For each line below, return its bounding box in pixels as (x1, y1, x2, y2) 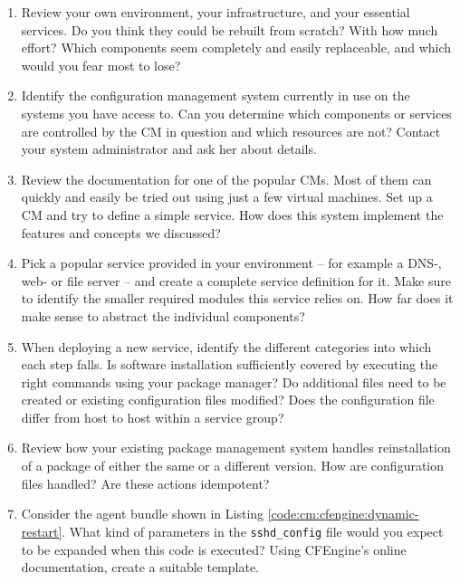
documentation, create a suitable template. (21, 558, 260, 577)
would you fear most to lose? (21, 55, 181, 74)
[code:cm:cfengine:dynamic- (267, 504, 419, 523)
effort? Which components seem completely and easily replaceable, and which (21, 38, 452, 57)
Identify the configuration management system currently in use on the (21, 86, 410, 105)
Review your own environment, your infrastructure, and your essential (21, 3, 410, 21)
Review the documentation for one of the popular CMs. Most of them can (21, 169, 432, 188)
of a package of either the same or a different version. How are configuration (21, 456, 445, 475)
